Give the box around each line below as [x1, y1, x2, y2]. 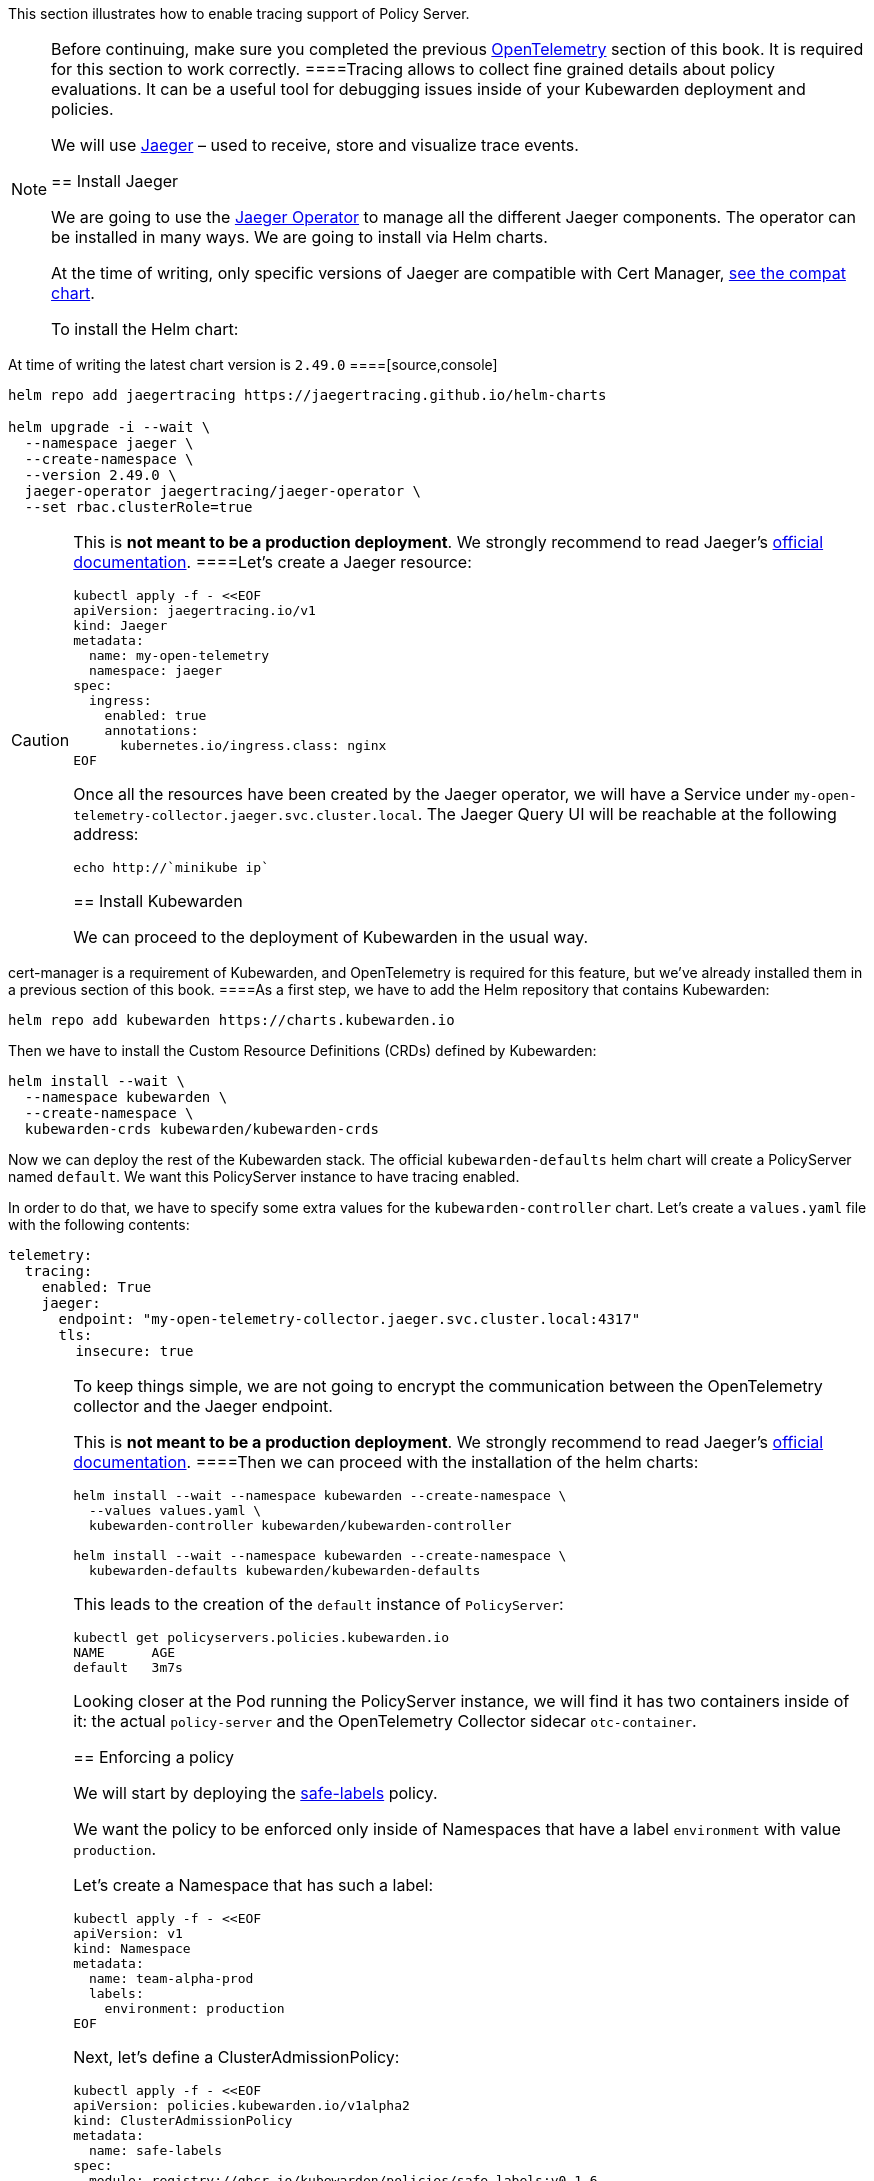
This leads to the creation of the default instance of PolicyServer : [73, 1594, 564, 1614]
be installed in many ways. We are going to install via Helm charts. [51, 227, 548, 247]
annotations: [104, 723, 199, 738]
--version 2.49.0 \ [24, 467, 177, 483]
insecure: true [75, 1343, 194, 1359]
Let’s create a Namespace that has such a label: [73, 1875, 434, 1895]
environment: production [104, 2001, 285, 2016]
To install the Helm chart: [51, 319, 239, 339]
